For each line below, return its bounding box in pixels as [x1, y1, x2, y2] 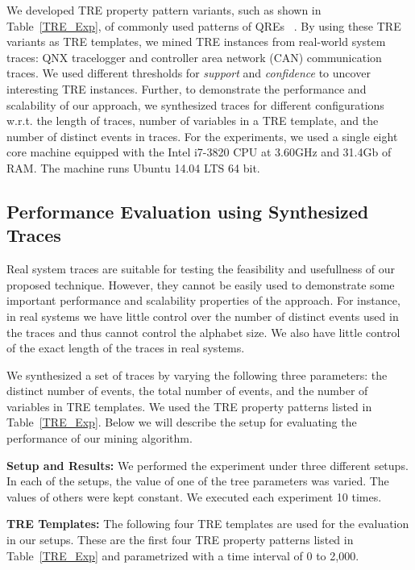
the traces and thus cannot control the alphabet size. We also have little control [6, 323, 400, 340]
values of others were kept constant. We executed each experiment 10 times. [6, 488, 382, 505]
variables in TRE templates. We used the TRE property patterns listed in [6, 397, 372, 414]
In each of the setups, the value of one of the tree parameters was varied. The [6, 472, 389, 489]
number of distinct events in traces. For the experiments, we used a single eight [6, 127, 398, 144]
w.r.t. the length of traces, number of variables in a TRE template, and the [6, 112, 379, 129]
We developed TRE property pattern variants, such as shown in [6, 2, 322, 18]
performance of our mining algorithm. [6, 430, 193, 447]
